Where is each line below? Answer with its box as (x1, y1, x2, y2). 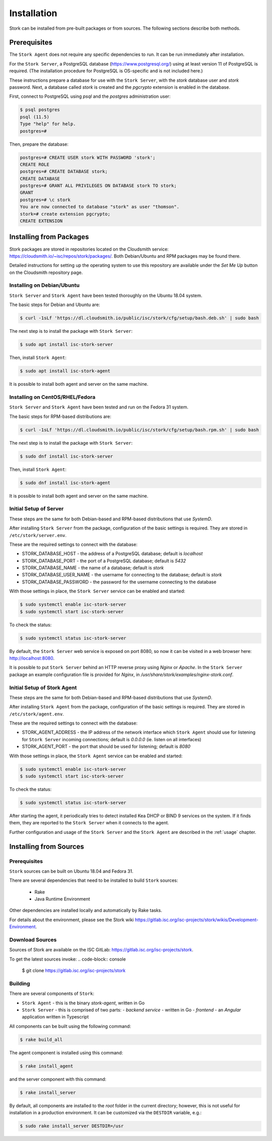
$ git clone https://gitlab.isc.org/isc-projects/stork (22, 968, 126, 974)
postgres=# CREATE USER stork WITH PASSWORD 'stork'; (20, 154, 156, 160)
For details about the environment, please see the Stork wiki (9, 917, 134, 923)
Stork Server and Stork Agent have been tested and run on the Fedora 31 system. (9, 404, 188, 410)
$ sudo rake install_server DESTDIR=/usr (20, 1123, 124, 1129)
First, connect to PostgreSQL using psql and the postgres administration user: (9, 93, 171, 99)
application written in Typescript (22, 1014, 89, 1020)
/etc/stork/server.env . (9, 532, 67, 538)
